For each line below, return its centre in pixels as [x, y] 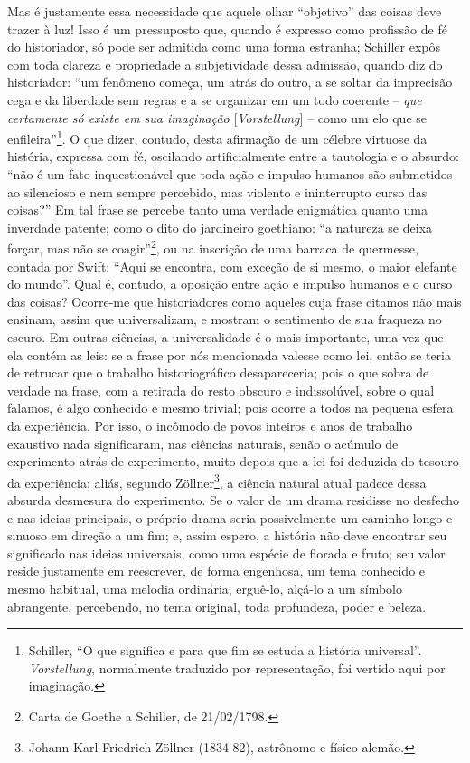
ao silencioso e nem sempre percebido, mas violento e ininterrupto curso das [217, 191]
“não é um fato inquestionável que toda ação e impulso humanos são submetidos [230, 174]
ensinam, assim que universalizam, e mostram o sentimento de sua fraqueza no [225, 319]
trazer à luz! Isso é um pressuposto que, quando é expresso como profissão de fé [227, 29]
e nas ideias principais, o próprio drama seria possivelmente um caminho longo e [230, 517]
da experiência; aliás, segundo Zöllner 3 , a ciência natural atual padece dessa [217, 481]
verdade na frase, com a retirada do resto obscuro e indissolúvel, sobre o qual [221, 390]
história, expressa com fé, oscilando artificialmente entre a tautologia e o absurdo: [233, 156]
